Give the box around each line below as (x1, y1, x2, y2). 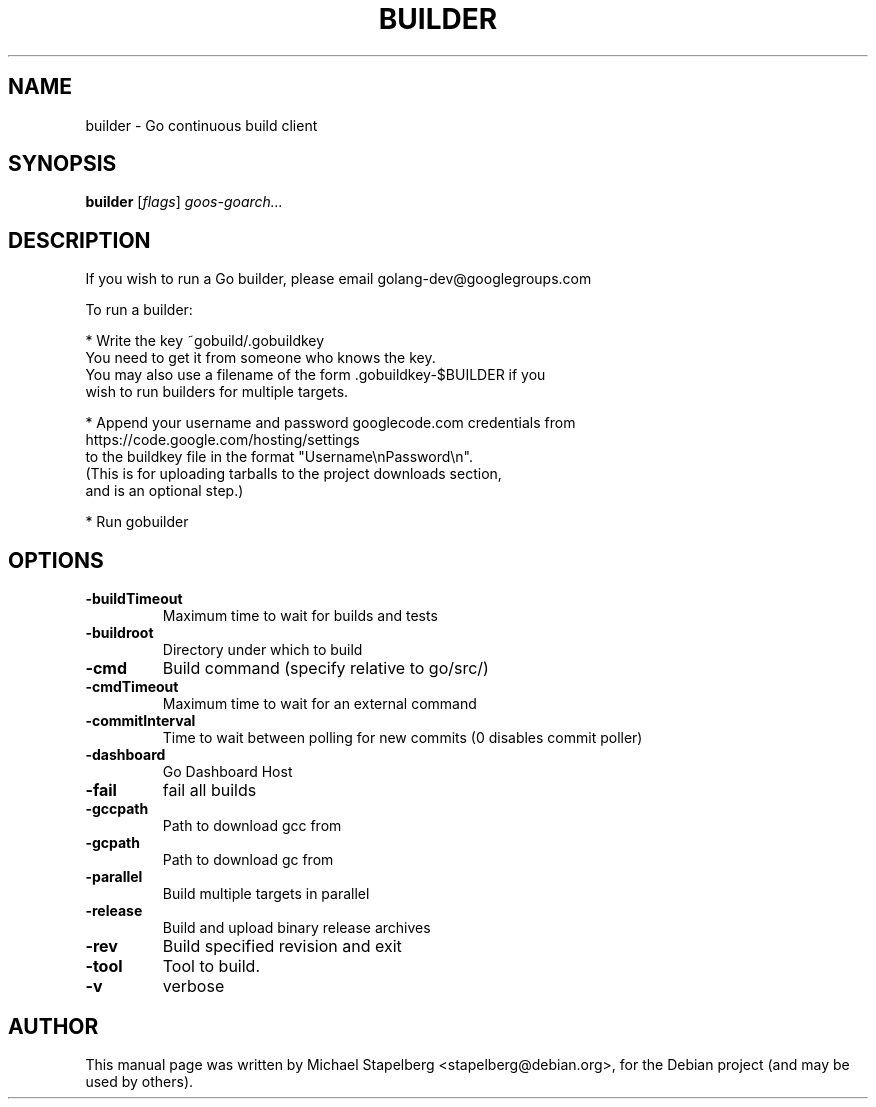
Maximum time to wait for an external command (162, 695, 477, 713)
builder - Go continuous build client (85, 116, 318, 134)
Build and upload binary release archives (162, 919, 431, 937)
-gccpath (85, 800, 149, 818)
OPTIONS (8, 547, 104, 573)
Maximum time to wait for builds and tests (162, 607, 438, 625)
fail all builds (162, 780, 257, 801)
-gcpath (85, 834, 140, 852)
